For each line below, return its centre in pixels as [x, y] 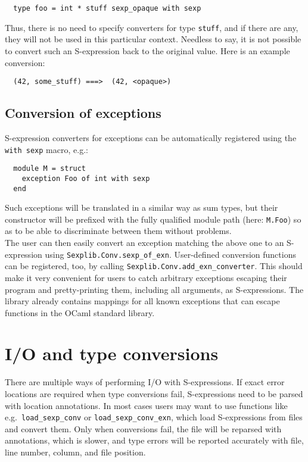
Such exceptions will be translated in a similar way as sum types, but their [141, 207]
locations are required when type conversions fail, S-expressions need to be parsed [154, 394]
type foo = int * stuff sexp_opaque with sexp [107, 8]
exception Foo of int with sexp [86, 178]
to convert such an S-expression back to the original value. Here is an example [147, 50]
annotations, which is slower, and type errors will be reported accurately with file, [154, 440]
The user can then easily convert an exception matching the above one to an [144, 243]
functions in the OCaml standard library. [80, 312]
